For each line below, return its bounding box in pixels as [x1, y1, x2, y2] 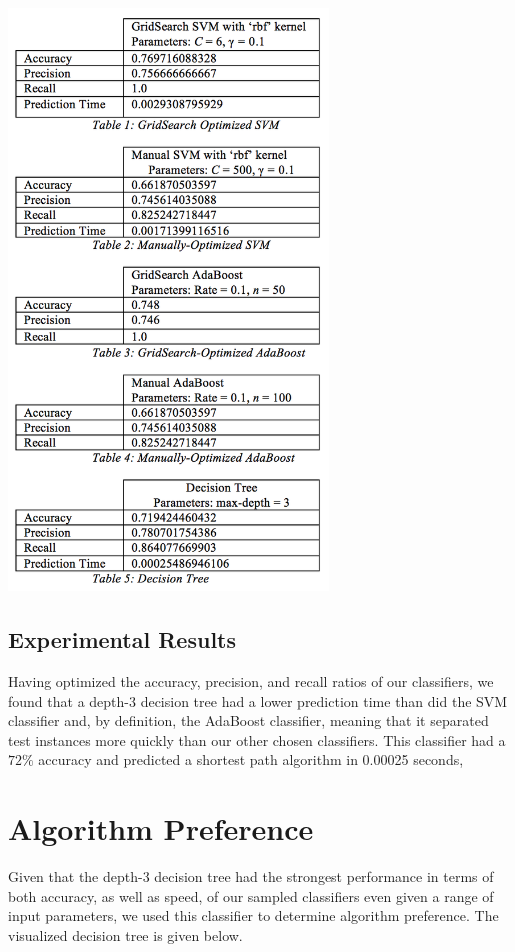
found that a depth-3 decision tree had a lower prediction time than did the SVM [8, 690, 508, 711]
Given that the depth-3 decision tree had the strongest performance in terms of [8, 866, 494, 887]
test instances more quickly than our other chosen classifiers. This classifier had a [8, 729, 506, 750]
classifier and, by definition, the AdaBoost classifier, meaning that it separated [8, 710, 489, 731]
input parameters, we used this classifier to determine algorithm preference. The [8, 905, 499, 926]
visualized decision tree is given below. [8, 924, 243, 945]
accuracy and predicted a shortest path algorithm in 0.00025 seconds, [38, 749, 464, 770]
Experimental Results [8, 624, 236, 655]
